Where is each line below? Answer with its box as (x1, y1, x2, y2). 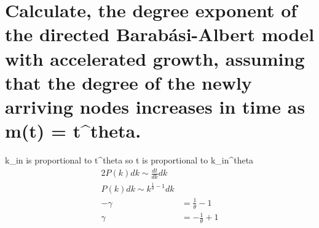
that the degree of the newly (5, 69, 252, 95)
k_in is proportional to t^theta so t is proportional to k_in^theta (5, 154, 254, 167)
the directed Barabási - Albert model (5, 22, 315, 47)
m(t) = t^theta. (5, 118, 141, 143)
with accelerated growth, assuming (5, 45, 305, 71)
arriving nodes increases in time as (5, 93, 305, 119)
